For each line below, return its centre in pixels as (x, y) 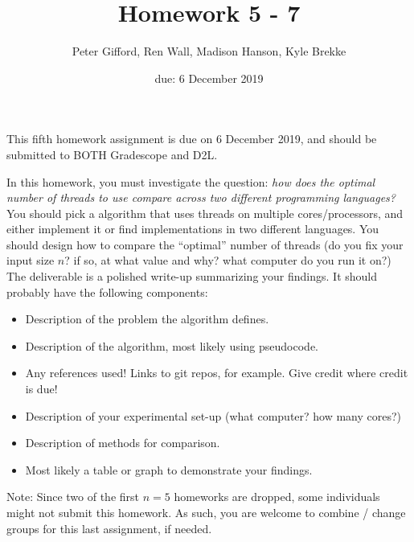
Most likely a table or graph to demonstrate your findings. (169, 469)
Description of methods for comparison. (123, 443)
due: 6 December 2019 (209, 78)
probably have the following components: (107, 292)
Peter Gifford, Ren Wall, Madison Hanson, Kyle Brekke (209, 51)
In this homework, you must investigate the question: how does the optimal (191, 181)
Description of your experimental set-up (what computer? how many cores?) (213, 415)
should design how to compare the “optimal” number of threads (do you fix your (205, 244)
